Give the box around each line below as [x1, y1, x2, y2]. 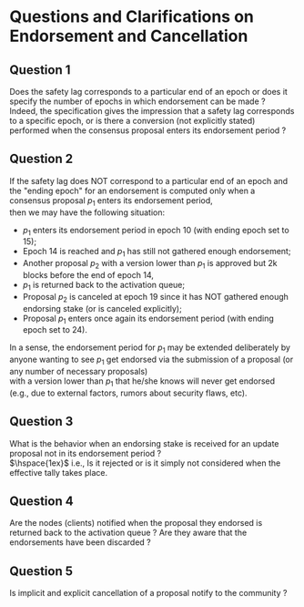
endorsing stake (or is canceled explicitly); [22, 303, 182, 314]
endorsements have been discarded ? [9, 537, 152, 548]
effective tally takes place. [9, 467, 107, 478]
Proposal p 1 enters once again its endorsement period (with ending [22, 313, 275, 325]
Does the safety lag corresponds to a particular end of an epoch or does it [9, 87, 289, 97]
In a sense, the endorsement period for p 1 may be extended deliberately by [9, 342, 291, 355]
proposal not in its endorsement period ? [9, 448, 162, 458]
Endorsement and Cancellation [9, 26, 248, 46]
